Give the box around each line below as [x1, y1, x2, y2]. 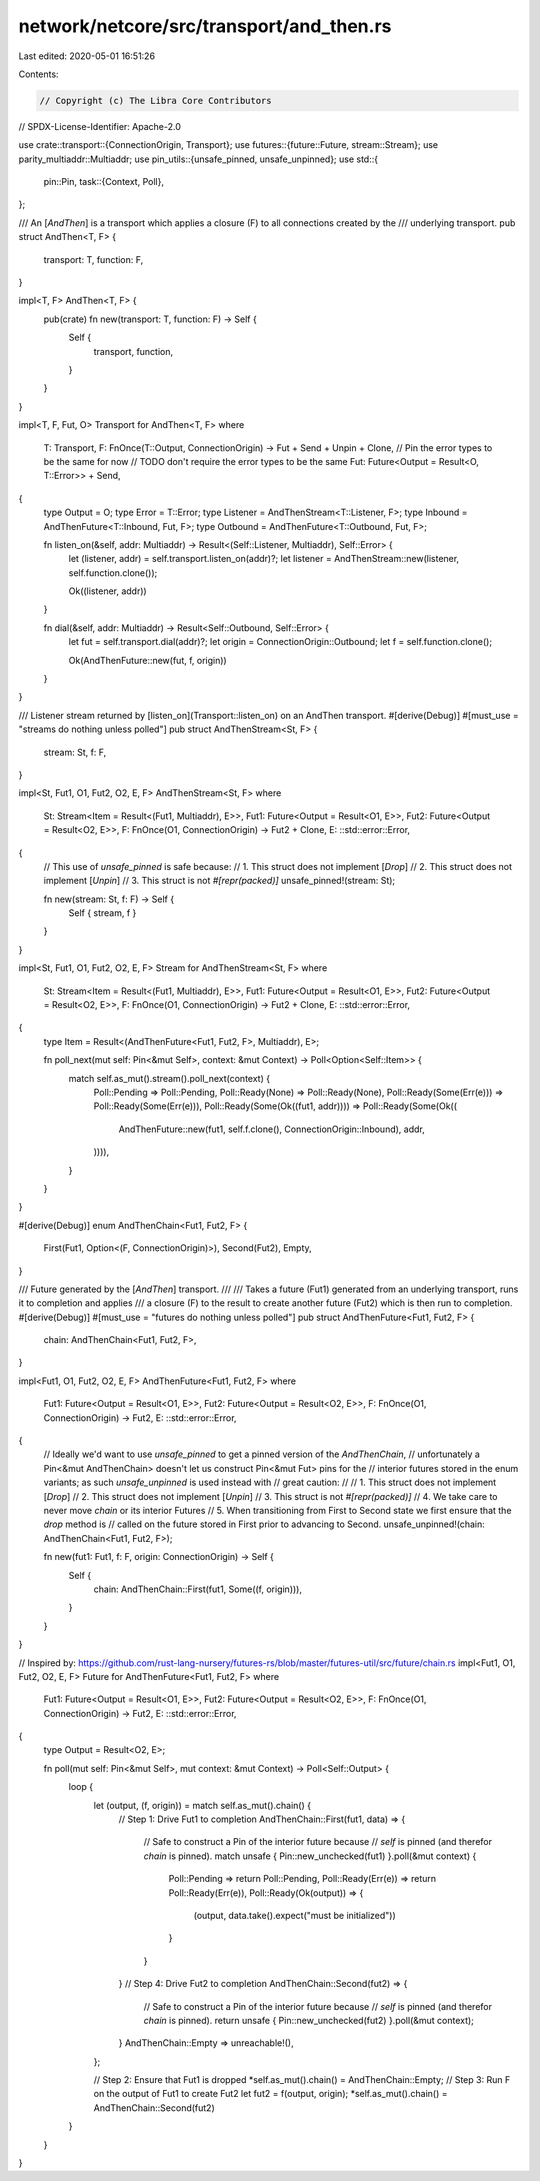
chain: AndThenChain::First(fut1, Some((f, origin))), [93, 1583, 302, 1595]
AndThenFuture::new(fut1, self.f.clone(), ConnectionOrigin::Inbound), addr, [118, 1123, 425, 1135]
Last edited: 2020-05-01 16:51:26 [18, 50, 155, 62]
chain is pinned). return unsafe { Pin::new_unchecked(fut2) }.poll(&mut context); [143, 2014, 475, 2026]
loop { [68, 1781, 94, 1793]
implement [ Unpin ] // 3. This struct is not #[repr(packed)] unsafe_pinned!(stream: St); [43, 875, 396, 887]
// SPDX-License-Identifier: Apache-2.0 [18, 120, 182, 132]
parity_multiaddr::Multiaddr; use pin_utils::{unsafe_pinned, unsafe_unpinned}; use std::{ [18, 153, 379, 165]
